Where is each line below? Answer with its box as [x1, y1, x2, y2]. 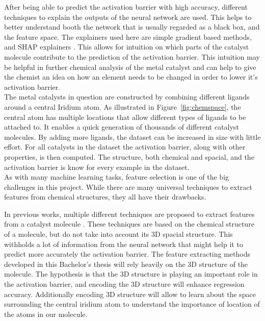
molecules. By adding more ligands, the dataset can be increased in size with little [4, 131, 261, 142]
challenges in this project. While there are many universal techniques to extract [4, 181, 252, 192]
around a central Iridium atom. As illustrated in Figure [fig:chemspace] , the [4, 101, 241, 112]
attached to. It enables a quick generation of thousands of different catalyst [4, 121, 239, 132]
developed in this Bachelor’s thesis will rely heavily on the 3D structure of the [4, 258, 248, 269]
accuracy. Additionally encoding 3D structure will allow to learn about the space [4, 288, 256, 299]
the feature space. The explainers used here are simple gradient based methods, [4, 31, 252, 42]
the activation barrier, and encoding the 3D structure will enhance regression [4, 279, 245, 289]
